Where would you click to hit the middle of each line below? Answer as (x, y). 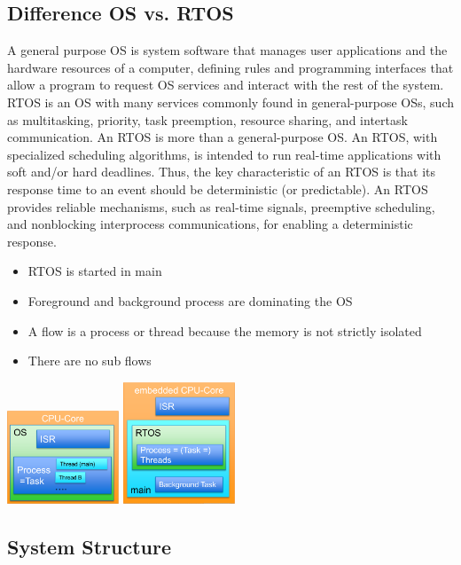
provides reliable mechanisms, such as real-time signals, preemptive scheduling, (221, 206)
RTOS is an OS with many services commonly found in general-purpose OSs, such (230, 102)
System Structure (90, 547)
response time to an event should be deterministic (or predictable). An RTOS (218, 188)
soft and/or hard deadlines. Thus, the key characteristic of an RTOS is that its (222, 172)
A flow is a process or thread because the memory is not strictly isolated (225, 330)
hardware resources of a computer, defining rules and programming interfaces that (230, 67)
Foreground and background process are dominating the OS (190, 300)
